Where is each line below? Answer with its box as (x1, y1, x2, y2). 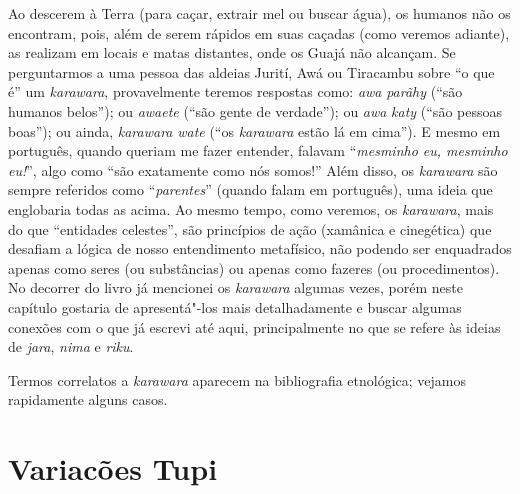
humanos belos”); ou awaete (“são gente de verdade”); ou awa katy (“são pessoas (8, 100, 502, 121)
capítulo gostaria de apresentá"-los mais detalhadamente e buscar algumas (8, 296, 462, 317)
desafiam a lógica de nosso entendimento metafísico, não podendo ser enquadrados (8, 238, 512, 259)
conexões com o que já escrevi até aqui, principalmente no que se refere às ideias (8, 316, 501, 337)
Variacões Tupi (8, 448, 218, 489)
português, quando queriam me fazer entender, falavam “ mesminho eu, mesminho (8, 140, 508, 161)
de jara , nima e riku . (8, 336, 134, 357)
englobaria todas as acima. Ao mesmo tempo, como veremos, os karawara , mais (8, 198, 494, 219)
